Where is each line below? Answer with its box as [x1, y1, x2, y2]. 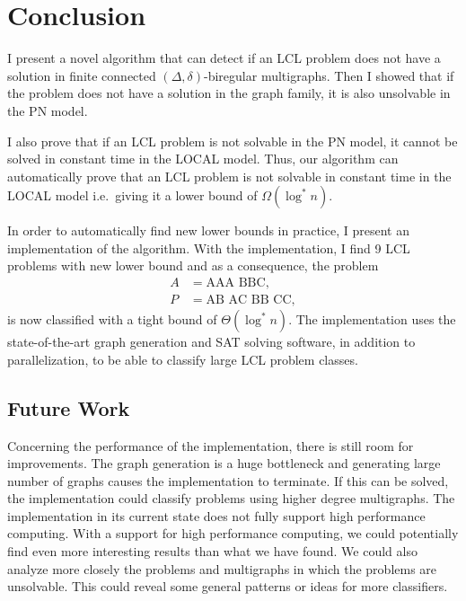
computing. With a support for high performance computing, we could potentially [7, 524, 459, 543]
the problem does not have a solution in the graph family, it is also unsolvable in [7, 84, 451, 102]
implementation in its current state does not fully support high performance [7, 506, 426, 525]
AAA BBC [206, 277, 266, 290]
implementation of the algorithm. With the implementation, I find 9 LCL [7, 238, 410, 257]
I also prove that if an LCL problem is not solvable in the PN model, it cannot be [7, 131, 458, 150]
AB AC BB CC [206, 294, 292, 307]
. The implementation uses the [288, 310, 456, 329]
